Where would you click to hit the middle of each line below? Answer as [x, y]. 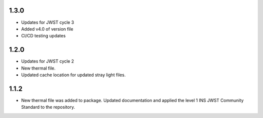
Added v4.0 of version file [47, 29]
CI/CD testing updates [43, 36]
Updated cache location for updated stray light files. [74, 75]
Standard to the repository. [48, 107]
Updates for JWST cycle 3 [47, 22]
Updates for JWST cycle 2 [47, 61]
